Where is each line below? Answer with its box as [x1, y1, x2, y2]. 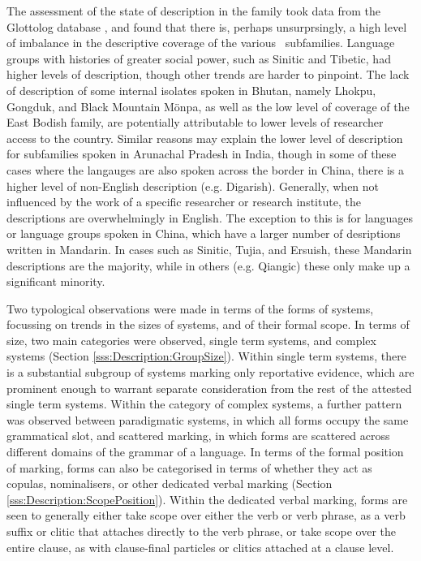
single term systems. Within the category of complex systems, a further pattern [6, 395, 402, 412]
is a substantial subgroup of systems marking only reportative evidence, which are [6, 364, 415, 381]
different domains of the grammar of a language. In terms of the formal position [6, 443, 404, 460]
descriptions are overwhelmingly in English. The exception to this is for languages [6, 209, 413, 226]
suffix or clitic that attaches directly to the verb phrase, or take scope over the [6, 523, 396, 539]
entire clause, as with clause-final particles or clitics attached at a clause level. [6, 538, 394, 555]
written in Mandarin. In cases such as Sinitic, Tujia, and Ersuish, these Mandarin [6, 240, 412, 257]
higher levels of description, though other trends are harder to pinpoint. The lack [6, 66, 410, 83]
